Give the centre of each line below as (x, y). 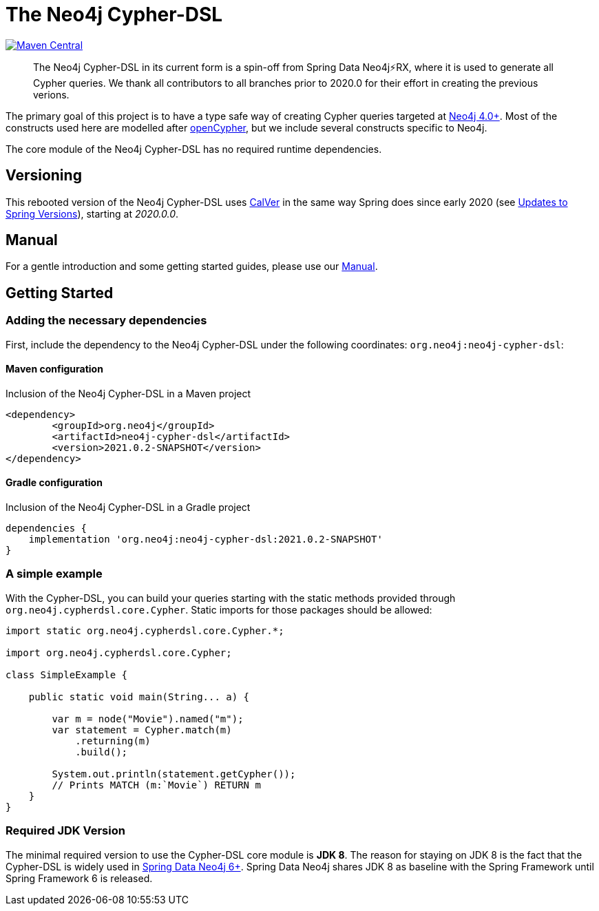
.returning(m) (113, 741)
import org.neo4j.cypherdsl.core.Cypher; (119, 652)
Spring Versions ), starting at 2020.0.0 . (92, 213)
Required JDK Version (65, 831)
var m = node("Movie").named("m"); (148, 719)
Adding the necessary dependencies (106, 321)
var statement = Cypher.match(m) (142, 730)
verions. (51, 94)
